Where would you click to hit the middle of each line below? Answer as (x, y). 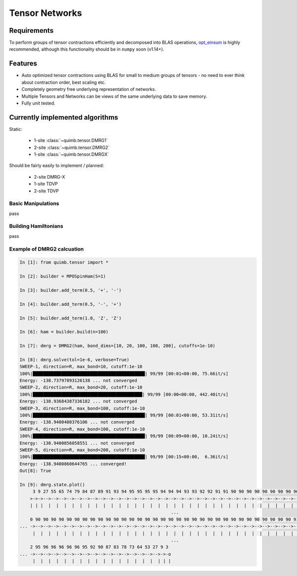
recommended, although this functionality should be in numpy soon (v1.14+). (87, 49)
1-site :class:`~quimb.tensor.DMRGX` (71, 154)
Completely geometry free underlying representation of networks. (89, 89)
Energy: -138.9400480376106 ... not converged (77, 422)
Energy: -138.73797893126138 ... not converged (78, 381)
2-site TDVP (46, 191)
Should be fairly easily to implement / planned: (56, 166)
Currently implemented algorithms (64, 117)
